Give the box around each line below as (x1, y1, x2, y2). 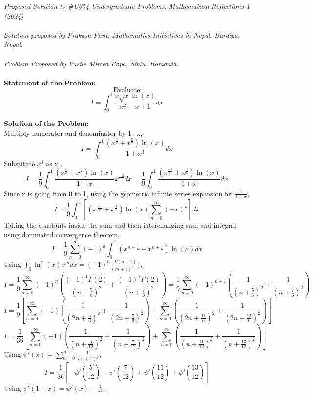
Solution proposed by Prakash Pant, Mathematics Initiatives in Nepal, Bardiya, (4, 29, 240, 40)
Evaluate (113, 87, 140, 94)
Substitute (4, 158, 35, 168)
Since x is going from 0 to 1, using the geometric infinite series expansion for (4, 188, 233, 198)
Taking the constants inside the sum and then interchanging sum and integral (4, 220, 236, 230)
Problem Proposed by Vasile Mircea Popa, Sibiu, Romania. (4, 58, 179, 68)
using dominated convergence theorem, (4, 230, 120, 240)
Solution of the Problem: (4, 118, 89, 128)
